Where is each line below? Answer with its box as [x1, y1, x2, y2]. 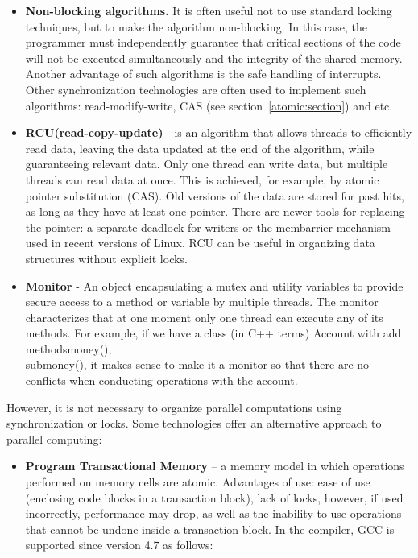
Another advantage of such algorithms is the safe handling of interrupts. [25, 65, 382, 82]
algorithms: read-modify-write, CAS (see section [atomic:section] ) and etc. [25, 97, 393, 114]
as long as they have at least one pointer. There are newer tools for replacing [25, 203, 405, 220]
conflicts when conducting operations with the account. [25, 372, 298, 389]
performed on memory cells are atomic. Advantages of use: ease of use [25, 473, 370, 490]
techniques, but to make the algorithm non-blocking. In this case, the [25, 18, 367, 35]
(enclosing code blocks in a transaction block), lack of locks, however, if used [25, 489, 404, 506]
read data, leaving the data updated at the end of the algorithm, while [25, 139, 375, 156]
